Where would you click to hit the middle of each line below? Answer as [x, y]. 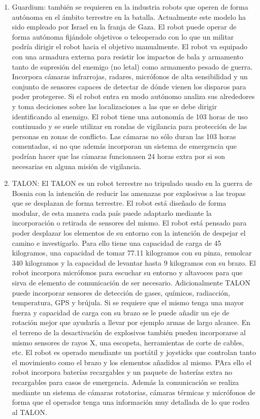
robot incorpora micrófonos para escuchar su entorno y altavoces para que [127, 272]
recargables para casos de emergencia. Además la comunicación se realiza [125, 382]
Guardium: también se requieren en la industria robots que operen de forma [130, 7]
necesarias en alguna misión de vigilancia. [77, 166]
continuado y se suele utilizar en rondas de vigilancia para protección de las [129, 126]
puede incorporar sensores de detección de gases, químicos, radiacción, [121, 292]
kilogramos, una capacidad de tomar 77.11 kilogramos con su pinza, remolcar [132, 253]
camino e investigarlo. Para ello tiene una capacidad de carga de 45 [117, 243]
